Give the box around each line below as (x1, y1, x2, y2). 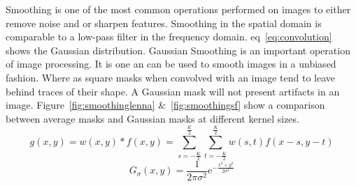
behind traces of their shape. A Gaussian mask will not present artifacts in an (6, 84, 340, 98)
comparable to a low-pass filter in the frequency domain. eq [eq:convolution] (6, 29, 332, 44)
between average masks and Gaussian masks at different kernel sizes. (6, 111, 299, 125)
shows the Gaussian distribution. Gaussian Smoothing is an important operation (6, 42, 350, 57)
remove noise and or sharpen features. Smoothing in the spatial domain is (6, 15, 322, 30)
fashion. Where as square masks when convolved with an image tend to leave (6, 70, 335, 84)
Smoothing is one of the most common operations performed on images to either (6, 2, 351, 16)
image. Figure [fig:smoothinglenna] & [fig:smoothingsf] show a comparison (6, 98, 325, 112)
